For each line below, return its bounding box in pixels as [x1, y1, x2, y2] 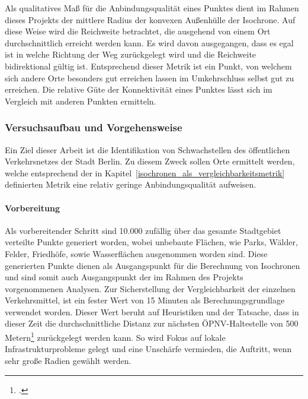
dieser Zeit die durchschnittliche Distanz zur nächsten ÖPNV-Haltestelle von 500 [5, 317, 299, 330]
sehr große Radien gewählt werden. [5, 354, 131, 366]
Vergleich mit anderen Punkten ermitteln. [5, 94, 156, 107]
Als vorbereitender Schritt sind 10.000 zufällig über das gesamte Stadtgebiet [5, 224, 281, 236]
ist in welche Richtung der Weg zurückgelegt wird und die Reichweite [5, 48, 256, 61]
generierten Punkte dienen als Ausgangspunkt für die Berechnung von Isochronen [5, 259, 300, 271]
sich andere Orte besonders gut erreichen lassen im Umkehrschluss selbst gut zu [5, 71, 294, 84]
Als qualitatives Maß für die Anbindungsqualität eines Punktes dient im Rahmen [5, 2, 299, 14]
